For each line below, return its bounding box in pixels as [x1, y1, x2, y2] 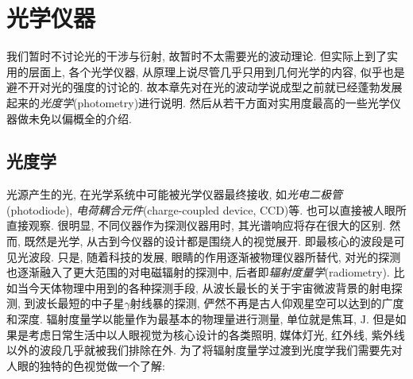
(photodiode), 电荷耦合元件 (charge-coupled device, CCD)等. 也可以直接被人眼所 [6, 201, 407, 218]
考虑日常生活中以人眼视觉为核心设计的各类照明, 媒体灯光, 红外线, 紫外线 [28, 326, 405, 342]
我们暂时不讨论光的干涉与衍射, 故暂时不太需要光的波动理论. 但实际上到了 [6, 48, 388, 64]
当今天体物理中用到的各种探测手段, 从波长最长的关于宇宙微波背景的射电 [17, 279, 392, 296]
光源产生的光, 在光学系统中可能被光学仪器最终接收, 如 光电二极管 [6, 186, 343, 203]
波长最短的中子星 [35, 295, 125, 311]
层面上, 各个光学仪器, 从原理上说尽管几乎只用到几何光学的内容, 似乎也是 [28, 63, 405, 79]
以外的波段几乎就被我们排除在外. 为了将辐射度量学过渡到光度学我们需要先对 [6, 342, 403, 358]
